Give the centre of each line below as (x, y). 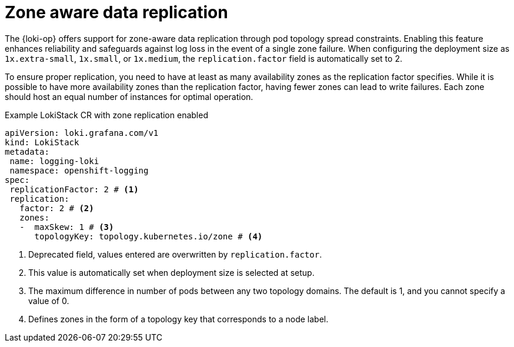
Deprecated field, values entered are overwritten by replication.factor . (175, 254)
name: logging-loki (54, 161)
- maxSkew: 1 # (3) (67, 227)
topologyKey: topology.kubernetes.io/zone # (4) (148, 236)
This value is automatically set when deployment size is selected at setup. (171, 272)
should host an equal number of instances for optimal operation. (129, 96)
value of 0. (49, 301)
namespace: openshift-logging (79, 170)
